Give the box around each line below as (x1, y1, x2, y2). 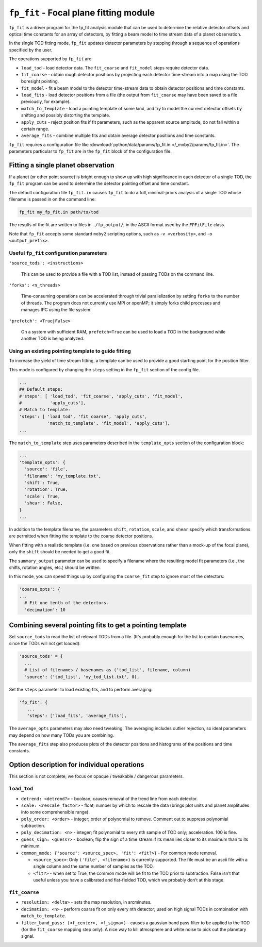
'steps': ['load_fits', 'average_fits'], (27, 713, 127, 718)
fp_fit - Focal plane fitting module (9, 7, 155, 18)
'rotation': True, (24, 487, 68, 492)
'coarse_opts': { (19, 586, 61, 592)
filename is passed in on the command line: (9, 197, 96, 202)
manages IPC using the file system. (21, 307, 92, 313)
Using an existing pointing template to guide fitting (9, 348, 131, 354)
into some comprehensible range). (21, 809, 90, 815)
